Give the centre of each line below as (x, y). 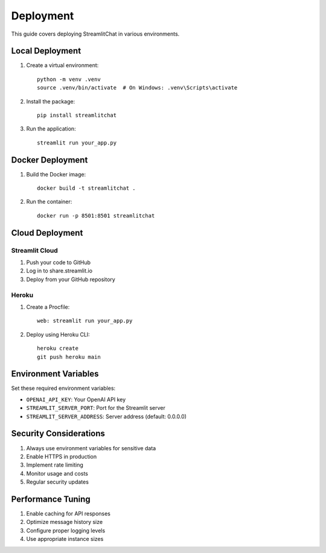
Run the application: (51, 129)
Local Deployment (46, 51)
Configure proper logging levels (66, 530)
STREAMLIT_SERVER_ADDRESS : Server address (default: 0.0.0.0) (107, 416)
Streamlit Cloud (35, 250)
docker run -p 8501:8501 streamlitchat (96, 215)
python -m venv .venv (69, 79)
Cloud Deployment (47, 233)
